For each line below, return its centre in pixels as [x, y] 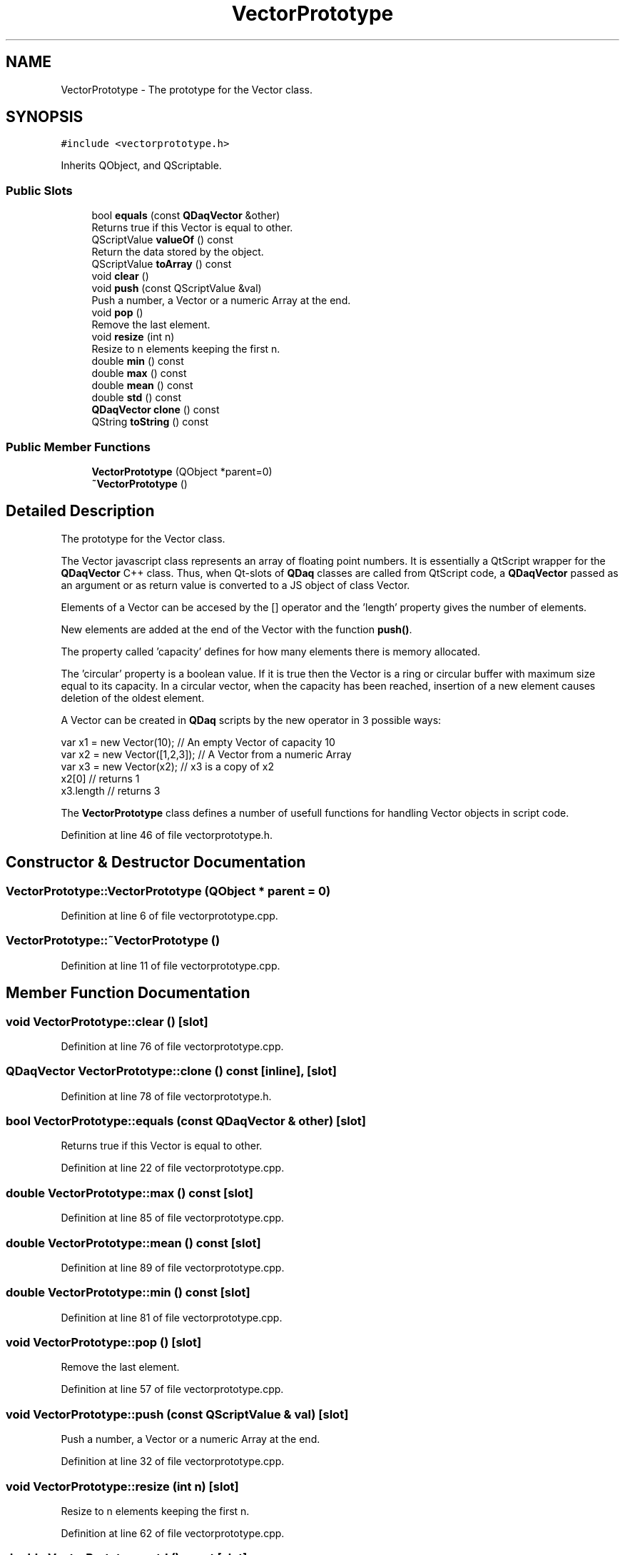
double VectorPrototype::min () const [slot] [128, 1293]
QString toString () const [150, 422]
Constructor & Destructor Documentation [156, 862]
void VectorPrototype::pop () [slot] [104, 1343]
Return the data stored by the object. [178, 252]
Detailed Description [80, 511]
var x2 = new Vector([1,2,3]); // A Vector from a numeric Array [206, 754]
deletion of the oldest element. [133, 698]
